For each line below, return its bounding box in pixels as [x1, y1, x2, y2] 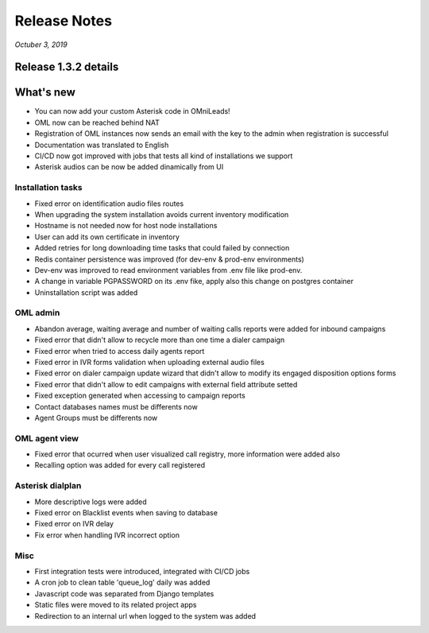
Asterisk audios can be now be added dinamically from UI [34, 162, 224, 172]
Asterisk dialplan [14, 480, 82, 491]
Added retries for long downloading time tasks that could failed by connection [34, 243, 290, 253]
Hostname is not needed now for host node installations [34, 221, 218, 231]
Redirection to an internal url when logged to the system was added [34, 611, 257, 620]
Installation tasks [14, 182, 83, 193]
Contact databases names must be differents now [34, 402, 198, 411]
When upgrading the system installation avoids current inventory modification [34, 209, 289, 219]
